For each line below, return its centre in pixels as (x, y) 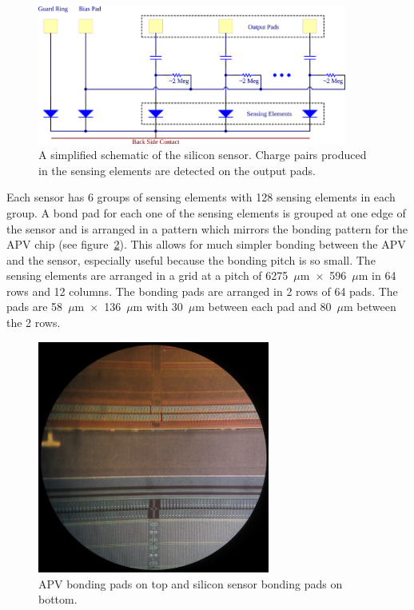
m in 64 (377, 275)
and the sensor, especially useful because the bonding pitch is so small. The (191, 259)
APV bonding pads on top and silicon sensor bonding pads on (191, 583)
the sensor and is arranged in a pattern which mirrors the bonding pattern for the (207, 228)
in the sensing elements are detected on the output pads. (177, 170)
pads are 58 (35, 307)
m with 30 (158, 307)
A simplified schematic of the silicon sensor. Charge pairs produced (203, 155)
